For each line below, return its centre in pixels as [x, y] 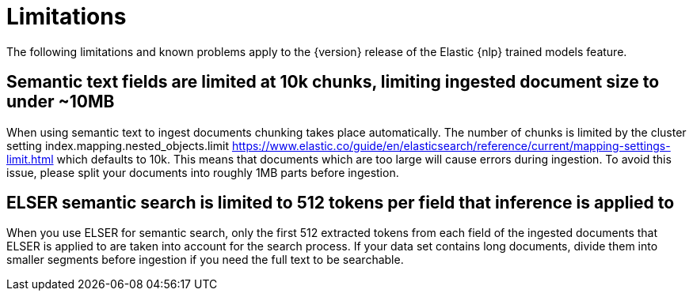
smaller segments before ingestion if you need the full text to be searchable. [205, 260]
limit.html [30, 159]
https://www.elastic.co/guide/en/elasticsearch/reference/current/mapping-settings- [451, 145]
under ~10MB [61, 102]
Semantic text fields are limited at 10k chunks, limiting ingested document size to [333, 82]
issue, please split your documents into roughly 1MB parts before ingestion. [203, 172]
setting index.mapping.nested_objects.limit [118, 145]
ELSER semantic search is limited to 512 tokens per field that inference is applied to [341, 203]
